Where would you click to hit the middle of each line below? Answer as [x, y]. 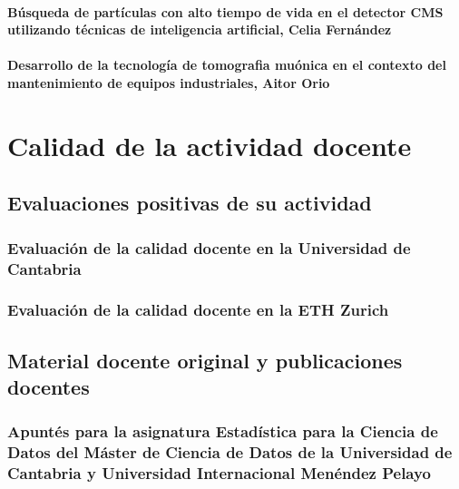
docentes [49, 387]
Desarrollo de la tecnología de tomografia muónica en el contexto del [227, 65]
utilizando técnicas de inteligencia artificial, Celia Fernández [200, 29]
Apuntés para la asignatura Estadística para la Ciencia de [223, 431]
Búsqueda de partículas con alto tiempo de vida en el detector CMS [225, 11]
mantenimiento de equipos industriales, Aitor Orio [169, 82]
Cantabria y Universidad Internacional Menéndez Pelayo [219, 473]
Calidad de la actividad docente [210, 145]
